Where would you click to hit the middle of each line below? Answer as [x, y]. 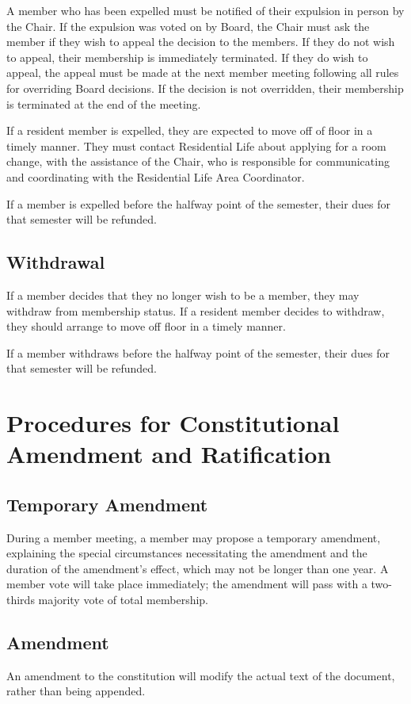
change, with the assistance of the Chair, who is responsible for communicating [198, 161]
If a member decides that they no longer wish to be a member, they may [183, 295]
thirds [21, 600]
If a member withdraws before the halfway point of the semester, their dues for [198, 352]
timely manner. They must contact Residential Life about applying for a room [196, 145]
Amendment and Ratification [169, 454]
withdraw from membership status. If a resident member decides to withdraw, [196, 310]
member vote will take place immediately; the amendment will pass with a [187, 584]
